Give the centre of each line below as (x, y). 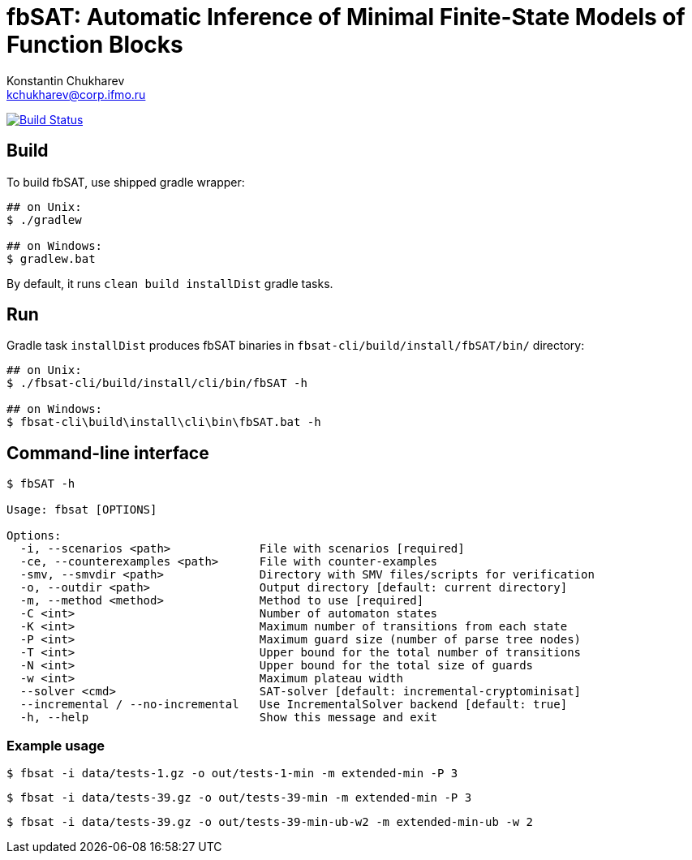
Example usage (56, 745)
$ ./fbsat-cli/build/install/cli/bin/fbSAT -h (157, 383)
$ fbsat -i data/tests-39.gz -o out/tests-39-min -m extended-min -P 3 (239, 798)
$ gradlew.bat (51, 258)
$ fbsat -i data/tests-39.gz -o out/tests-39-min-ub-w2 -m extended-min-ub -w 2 (270, 822)
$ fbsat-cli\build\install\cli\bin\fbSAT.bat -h (164, 422)
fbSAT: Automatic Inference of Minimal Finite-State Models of (346, 17)
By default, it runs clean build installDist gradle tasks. (170, 283)
